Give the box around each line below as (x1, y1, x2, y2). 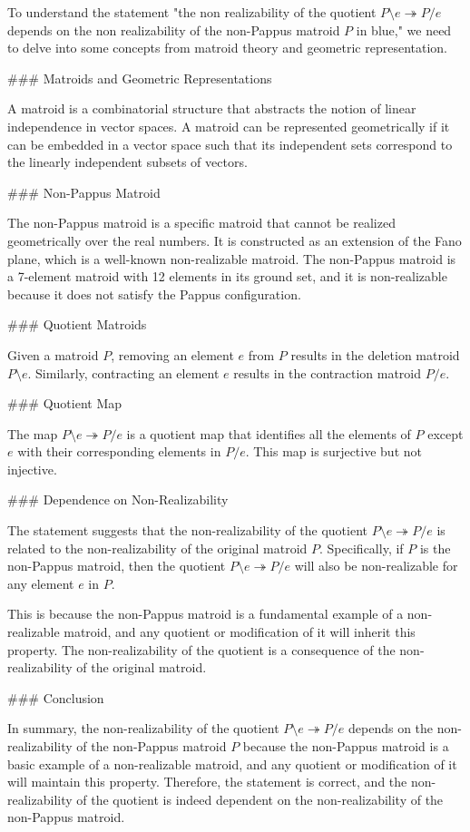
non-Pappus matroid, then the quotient (7, 556, 226, 575)
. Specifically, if (319, 538, 404, 557)
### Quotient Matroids (7, 315, 147, 334)
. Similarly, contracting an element (27, 363, 220, 382)
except (427, 424, 464, 443)
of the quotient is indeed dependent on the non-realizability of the (76, 789, 444, 808)
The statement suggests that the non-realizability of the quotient (7, 521, 367, 540)
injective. (7, 459, 57, 478)
